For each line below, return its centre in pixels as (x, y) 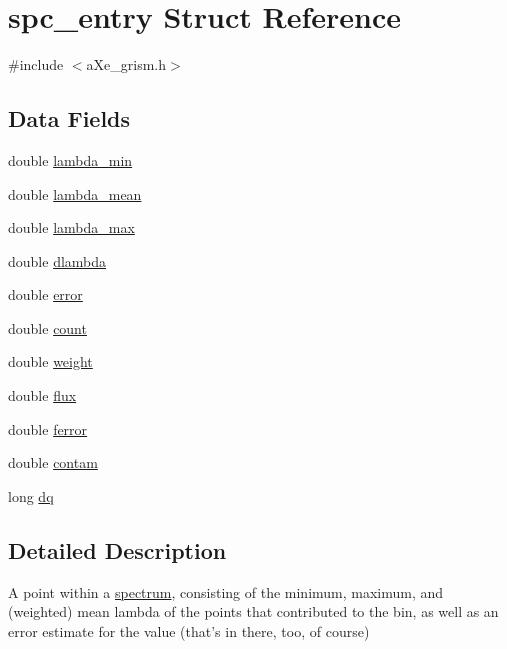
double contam (53, 462)
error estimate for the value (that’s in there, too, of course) (189, 630)
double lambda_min (70, 159)
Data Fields (69, 118)
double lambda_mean (75, 193)
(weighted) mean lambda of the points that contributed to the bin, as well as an (253, 611)
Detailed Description (117, 549)
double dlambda (57, 260)
